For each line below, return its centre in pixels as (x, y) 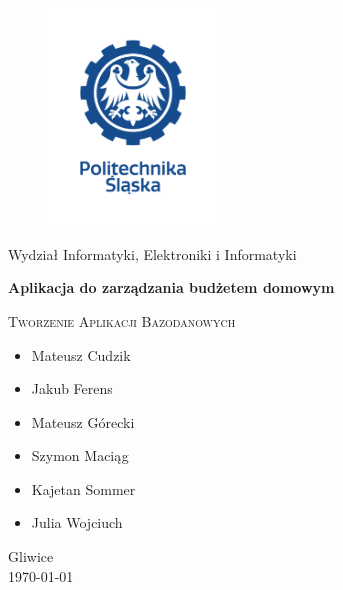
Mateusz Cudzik (81, 354)
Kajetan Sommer (83, 488)
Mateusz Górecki (83, 421)
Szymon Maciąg (80, 455)
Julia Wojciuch (77, 522)
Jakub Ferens (72, 388)
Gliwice (31, 556)
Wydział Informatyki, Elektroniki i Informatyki (152, 253)
